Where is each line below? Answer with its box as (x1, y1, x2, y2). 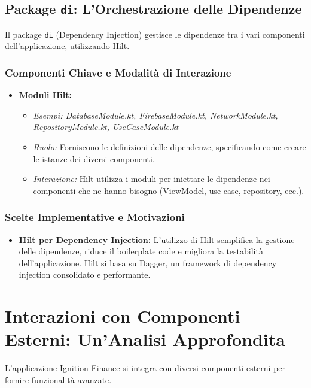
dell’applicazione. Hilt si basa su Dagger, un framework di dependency (19, 256, 277, 269)
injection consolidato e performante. (19, 268, 151, 281)
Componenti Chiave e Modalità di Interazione (5, 65, 231, 80)
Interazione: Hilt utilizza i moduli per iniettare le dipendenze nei (33, 172, 270, 185)
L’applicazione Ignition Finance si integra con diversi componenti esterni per (5, 362, 286, 374)
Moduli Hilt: (19, 89, 72, 101)
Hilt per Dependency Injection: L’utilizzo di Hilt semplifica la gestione (19, 233, 295, 245)
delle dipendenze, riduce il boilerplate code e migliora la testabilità (19, 245, 263, 257)
